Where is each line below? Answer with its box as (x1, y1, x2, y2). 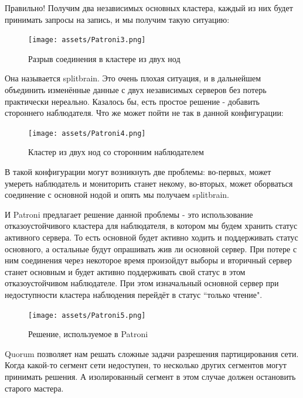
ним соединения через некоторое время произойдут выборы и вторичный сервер (5, 254, 292, 266)
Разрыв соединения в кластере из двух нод (28, 52, 181, 64)
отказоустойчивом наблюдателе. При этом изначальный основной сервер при (5, 277, 279, 289)
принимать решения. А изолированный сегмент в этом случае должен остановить (5, 370, 296, 383)
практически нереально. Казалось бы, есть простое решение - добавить (5, 95, 260, 107)
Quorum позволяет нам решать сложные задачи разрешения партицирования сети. (5, 347, 299, 359)
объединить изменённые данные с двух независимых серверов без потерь (5, 84, 267, 96)
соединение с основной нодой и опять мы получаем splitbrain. (5, 188, 229, 201)
